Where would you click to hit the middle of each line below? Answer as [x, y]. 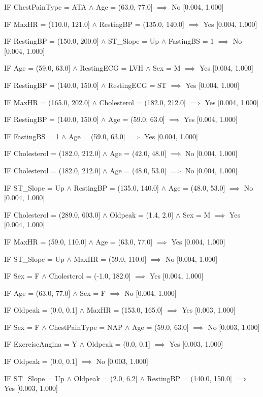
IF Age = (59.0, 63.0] [37, 68]
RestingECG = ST [137, 85]
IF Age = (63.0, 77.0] [37, 293]
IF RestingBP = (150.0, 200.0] [52, 41]
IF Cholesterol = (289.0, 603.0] [52, 214]
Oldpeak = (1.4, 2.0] [141, 214]
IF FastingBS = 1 [32, 136]
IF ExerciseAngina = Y [41, 344]
